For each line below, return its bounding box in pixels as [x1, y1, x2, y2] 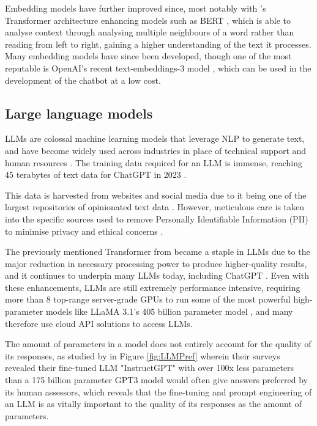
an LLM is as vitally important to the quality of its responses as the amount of [5, 397, 302, 410]
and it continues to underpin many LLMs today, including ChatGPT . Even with [5, 269, 309, 282]
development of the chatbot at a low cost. [5, 73, 161, 86]
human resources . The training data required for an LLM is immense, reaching [5, 156, 302, 169]
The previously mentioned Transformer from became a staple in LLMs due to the [5, 245, 310, 258]
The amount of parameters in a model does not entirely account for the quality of [5, 337, 311, 350]
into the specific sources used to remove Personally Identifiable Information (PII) [5, 212, 308, 225]
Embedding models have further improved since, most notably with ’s [5, 2, 266, 14]
